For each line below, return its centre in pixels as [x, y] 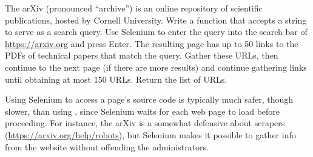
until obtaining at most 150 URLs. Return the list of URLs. [116, 79]
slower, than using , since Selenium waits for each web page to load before [143, 111]
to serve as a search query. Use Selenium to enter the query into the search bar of [156, 32]
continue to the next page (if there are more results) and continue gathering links [156, 67]
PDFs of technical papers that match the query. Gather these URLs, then [142, 55]
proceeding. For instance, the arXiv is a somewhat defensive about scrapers [145, 123]
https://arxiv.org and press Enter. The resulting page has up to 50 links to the [152, 43]
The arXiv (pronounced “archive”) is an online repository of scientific [134, 8]
